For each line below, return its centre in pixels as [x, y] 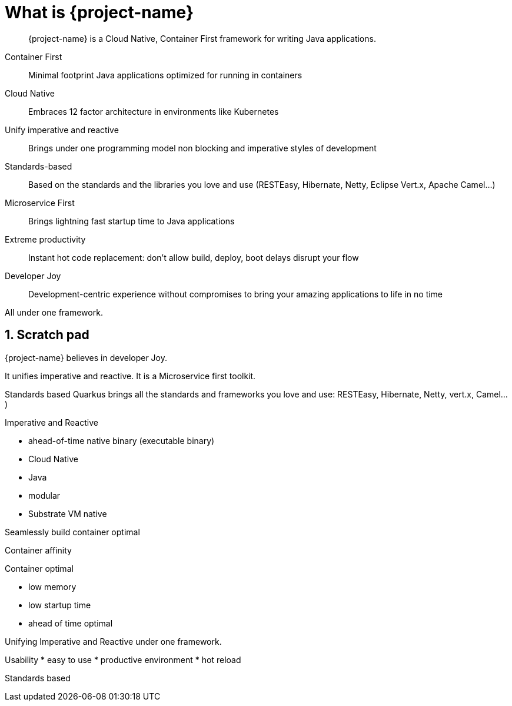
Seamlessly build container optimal [72, 532]
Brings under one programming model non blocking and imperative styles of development [202, 148]
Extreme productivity [45, 239]
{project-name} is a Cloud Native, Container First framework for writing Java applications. [202, 38]
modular [44, 495]
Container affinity [38, 550]
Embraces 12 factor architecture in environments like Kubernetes [154, 111]
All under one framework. [54, 312]
